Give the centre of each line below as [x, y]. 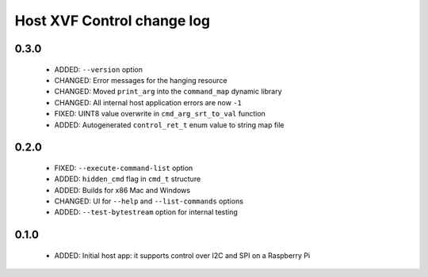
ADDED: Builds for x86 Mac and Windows [122, 190]
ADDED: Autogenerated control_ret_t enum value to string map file [169, 125]
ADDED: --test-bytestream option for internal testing [146, 212]
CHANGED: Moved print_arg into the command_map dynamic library [168, 92]
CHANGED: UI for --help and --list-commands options [149, 201]
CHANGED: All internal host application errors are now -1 [148, 102]
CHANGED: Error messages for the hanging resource [141, 80]
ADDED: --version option [98, 69]
